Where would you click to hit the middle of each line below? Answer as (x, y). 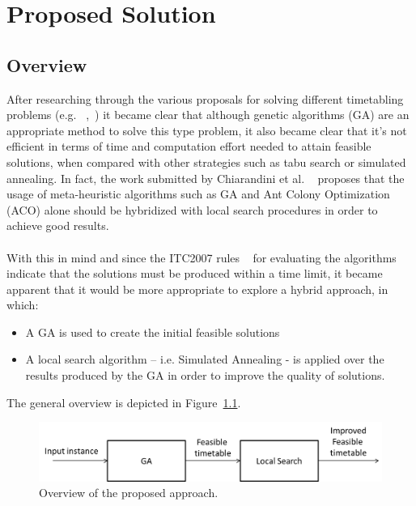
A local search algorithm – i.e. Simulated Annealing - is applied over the (205, 359)
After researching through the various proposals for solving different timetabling (205, 98)
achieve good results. (58, 225)
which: (23, 305)
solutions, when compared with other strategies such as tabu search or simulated (206, 162)
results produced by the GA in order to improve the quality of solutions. (205, 375)
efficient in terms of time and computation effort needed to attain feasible (189, 146)
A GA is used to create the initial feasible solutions (153, 332)
